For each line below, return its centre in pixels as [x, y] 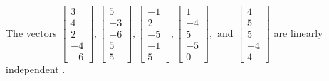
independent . [36, 69]
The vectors [31, 32]
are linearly [298, 32]
